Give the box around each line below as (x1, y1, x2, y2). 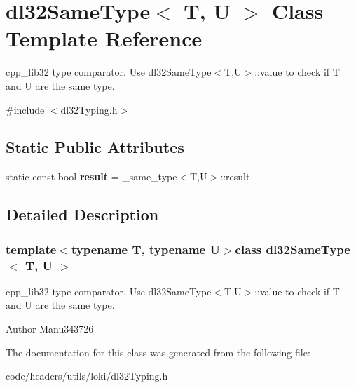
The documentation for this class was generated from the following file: (6, 344, 310, 359)
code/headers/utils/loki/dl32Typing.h (6, 368, 168, 383)
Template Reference (6, 24, 203, 53)
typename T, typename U (71, 240, 220, 257)
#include (6, 102, 45, 116)
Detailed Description (6, 203, 159, 225)
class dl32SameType (235, 240, 350, 257)
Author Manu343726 (6, 321, 94, 335)
